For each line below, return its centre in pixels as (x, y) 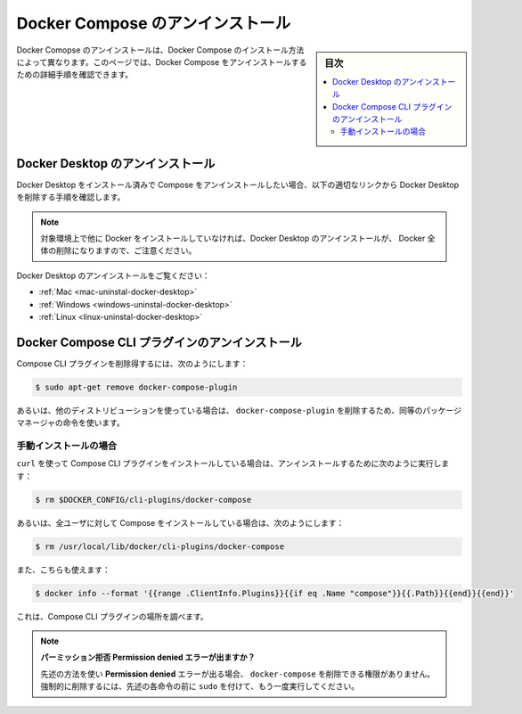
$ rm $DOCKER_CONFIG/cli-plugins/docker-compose (143, 500)
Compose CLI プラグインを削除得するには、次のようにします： (132, 363)
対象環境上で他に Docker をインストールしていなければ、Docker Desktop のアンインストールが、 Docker (233, 238)
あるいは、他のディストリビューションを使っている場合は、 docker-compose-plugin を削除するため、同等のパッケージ (239, 410)
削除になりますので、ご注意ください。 (126, 250)
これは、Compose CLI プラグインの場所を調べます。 (112, 616)
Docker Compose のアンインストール (154, 23)
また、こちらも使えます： (63, 570)
